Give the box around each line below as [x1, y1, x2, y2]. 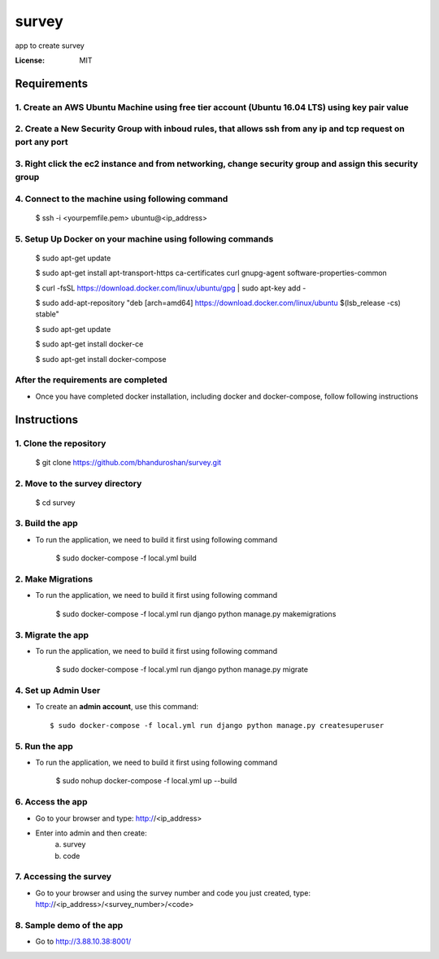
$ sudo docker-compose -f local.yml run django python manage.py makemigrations [55, 608, 337, 618]
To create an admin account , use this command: [35, 702, 199, 712]
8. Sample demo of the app [15, 919, 124, 931]
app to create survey [15, 41, 85, 50]
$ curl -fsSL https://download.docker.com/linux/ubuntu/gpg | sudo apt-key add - [35, 283, 306, 293]
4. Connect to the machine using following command [15, 193, 228, 204]
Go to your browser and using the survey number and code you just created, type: [35, 887, 311, 898]
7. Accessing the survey [15, 871, 112, 883]
